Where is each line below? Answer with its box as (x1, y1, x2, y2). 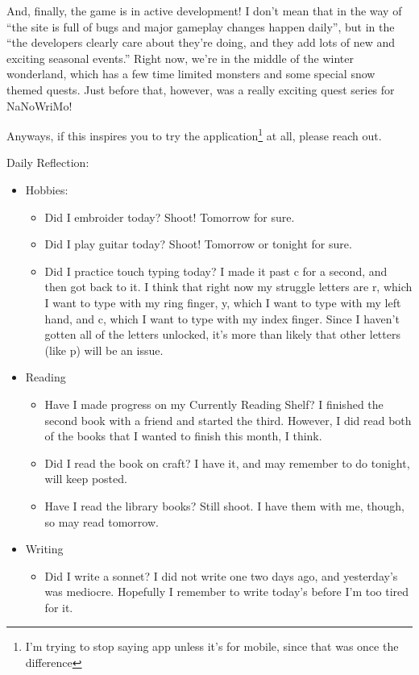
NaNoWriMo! (6, 97, 73, 114)
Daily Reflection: (6, 154, 89, 171)
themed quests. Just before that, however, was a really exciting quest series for (6, 81, 395, 98)
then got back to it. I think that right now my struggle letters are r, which (44, 278, 413, 295)
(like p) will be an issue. (44, 341, 164, 358)
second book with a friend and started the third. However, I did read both (44, 411, 412, 428)
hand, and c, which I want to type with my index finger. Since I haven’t (44, 310, 400, 327)
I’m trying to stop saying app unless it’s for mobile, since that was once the (25, 638, 399, 655)
